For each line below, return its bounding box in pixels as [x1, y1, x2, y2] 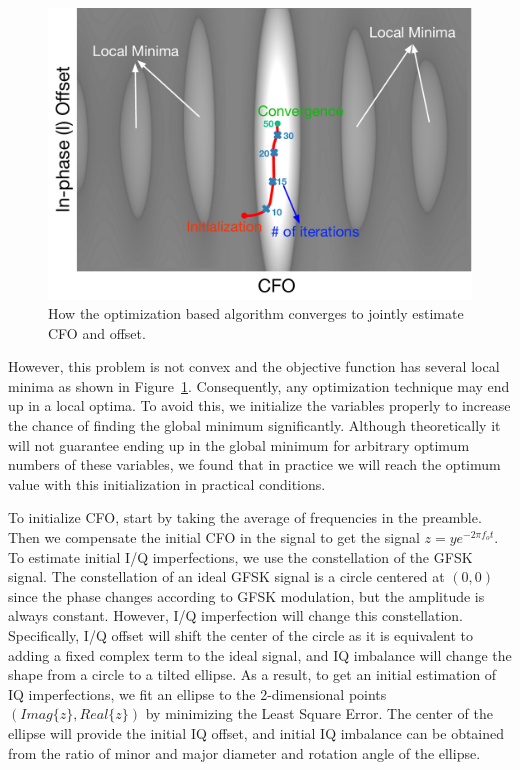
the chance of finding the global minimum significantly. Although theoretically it [8, 415, 501, 436]
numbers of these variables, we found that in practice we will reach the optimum [8, 454, 501, 475]
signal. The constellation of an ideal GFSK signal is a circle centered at [8, 566, 445, 587]
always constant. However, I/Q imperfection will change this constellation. [8, 605, 463, 626]
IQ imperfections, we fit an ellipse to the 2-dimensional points [8, 683, 387, 704]
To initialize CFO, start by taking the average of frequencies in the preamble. [8, 507, 482, 528]
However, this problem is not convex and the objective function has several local [8, 356, 500, 377]
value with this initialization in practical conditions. [8, 473, 326, 494]
